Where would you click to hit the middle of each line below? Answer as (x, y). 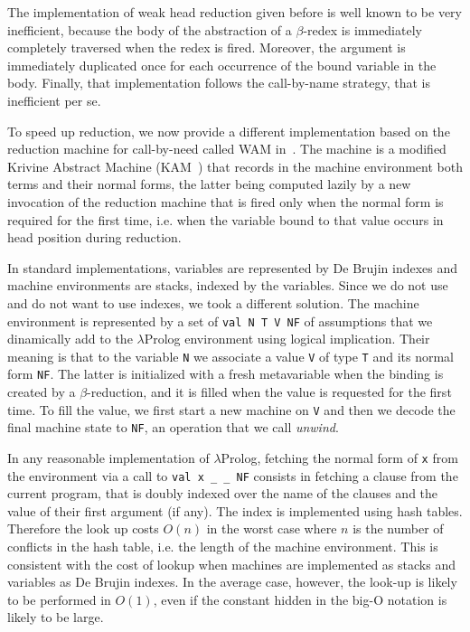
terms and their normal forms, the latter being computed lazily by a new (209, 184)
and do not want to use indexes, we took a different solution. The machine (213, 302)
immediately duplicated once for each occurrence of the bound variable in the (222, 65)
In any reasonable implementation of (108, 457)
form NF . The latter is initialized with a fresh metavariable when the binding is (226, 374)
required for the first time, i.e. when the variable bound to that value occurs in (226, 219)
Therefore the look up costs (83, 528)
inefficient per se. (54, 100)
